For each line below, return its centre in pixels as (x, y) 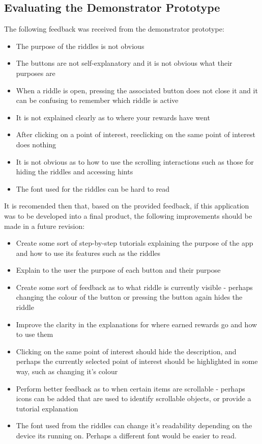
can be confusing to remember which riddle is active (97, 100)
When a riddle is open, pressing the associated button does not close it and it (137, 90)
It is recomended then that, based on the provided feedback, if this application (127, 206)
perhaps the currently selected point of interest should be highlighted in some (137, 361)
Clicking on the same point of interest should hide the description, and (126, 351)
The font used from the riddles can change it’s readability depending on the (134, 425)
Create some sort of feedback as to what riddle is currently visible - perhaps (134, 287)
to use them (35, 334)
